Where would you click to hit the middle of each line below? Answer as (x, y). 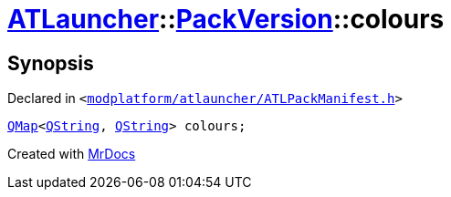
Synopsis (51, 63)
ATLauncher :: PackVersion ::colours (226, 19)
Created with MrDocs (72, 154)
